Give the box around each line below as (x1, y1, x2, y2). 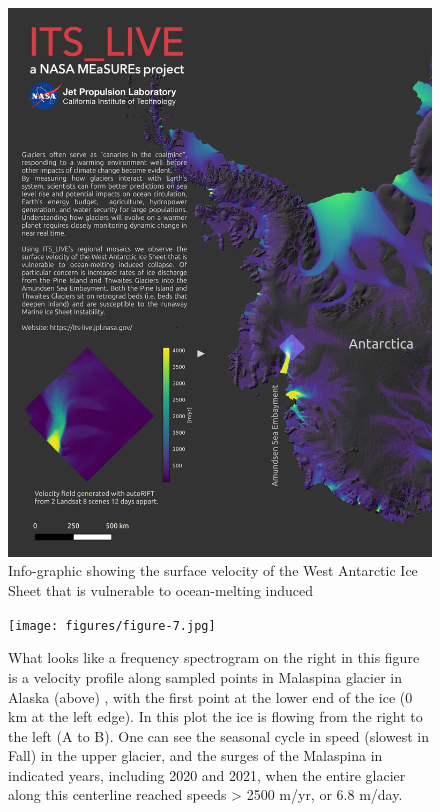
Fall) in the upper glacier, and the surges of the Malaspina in (8, 745, 383, 766)
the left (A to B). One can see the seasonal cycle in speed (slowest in (8, 725, 429, 746)
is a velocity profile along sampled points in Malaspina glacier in (8, 666, 402, 687)
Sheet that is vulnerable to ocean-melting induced (8, 580, 314, 601)
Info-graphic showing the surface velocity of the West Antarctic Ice (8, 560, 418, 581)
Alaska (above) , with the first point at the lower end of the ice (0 (8, 686, 413, 707)
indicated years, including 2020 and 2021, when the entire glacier (8, 764, 406, 785)
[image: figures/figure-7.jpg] (8, 618, 216, 633)
